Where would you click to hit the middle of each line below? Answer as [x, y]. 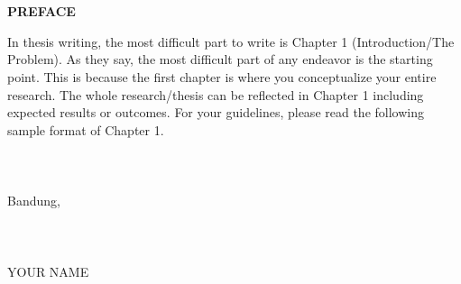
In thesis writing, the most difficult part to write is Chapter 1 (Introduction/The [231, 41]
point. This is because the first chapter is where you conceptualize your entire [222, 76]
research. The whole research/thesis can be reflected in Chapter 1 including [216, 94]
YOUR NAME [48, 271]
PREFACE [41, 11]
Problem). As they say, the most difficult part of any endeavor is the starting [220, 59]
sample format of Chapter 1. [86, 129]
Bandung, [34, 201]
